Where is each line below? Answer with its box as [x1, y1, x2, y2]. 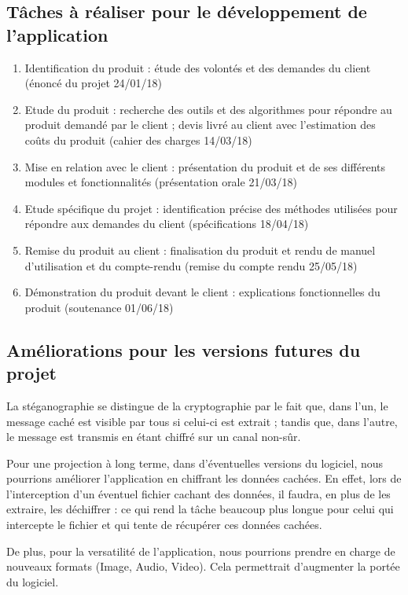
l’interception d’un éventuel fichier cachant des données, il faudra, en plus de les [6, 485, 391, 501]
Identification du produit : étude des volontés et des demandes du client [24, 59, 371, 75]
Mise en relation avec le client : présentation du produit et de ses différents [24, 158, 386, 174]
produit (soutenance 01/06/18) [24, 299, 174, 315]
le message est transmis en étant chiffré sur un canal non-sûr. [6, 428, 301, 445]
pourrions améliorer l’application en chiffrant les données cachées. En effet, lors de [6, 470, 402, 487]
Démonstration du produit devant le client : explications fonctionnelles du [24, 284, 380, 300]
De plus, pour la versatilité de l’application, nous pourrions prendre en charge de [6, 542, 395, 559]
